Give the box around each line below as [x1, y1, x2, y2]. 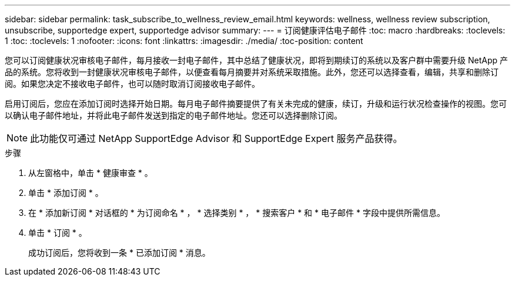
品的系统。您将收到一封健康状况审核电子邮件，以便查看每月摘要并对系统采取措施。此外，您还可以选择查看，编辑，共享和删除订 [5, 67, 499, 77]
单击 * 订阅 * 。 [28, 228, 87, 238]
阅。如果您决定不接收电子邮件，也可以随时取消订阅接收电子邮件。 [5, 79, 260, 89]
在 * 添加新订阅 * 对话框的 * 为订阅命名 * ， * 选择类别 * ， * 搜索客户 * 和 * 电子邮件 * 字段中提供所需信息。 [28, 208, 445, 218]
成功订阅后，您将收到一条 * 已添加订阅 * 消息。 [28, 248, 210, 258]
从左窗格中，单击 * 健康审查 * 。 [28, 168, 153, 178]
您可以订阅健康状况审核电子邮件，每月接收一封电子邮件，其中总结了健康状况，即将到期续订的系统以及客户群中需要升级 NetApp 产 [5, 55, 508, 65]
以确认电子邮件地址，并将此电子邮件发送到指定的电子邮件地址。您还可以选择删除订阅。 [5, 110, 342, 120]
